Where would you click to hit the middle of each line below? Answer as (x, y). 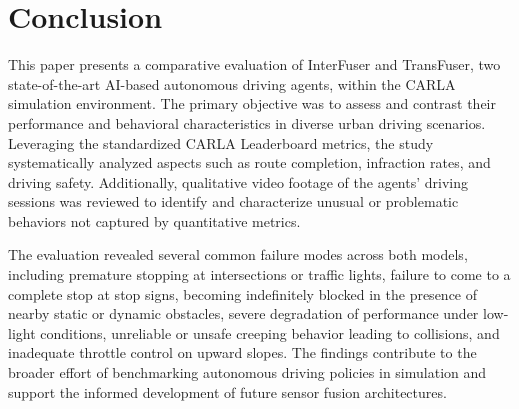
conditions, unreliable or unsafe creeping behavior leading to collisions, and (270, 332)
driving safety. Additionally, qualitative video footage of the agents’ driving (238, 181)
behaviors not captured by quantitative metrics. (154, 220)
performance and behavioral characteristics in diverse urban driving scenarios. (247, 122)
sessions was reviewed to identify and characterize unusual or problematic (233, 201)
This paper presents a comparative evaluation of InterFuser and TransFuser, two (254, 64)
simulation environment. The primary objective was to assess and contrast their (252, 103)
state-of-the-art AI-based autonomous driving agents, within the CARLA (232, 83)
